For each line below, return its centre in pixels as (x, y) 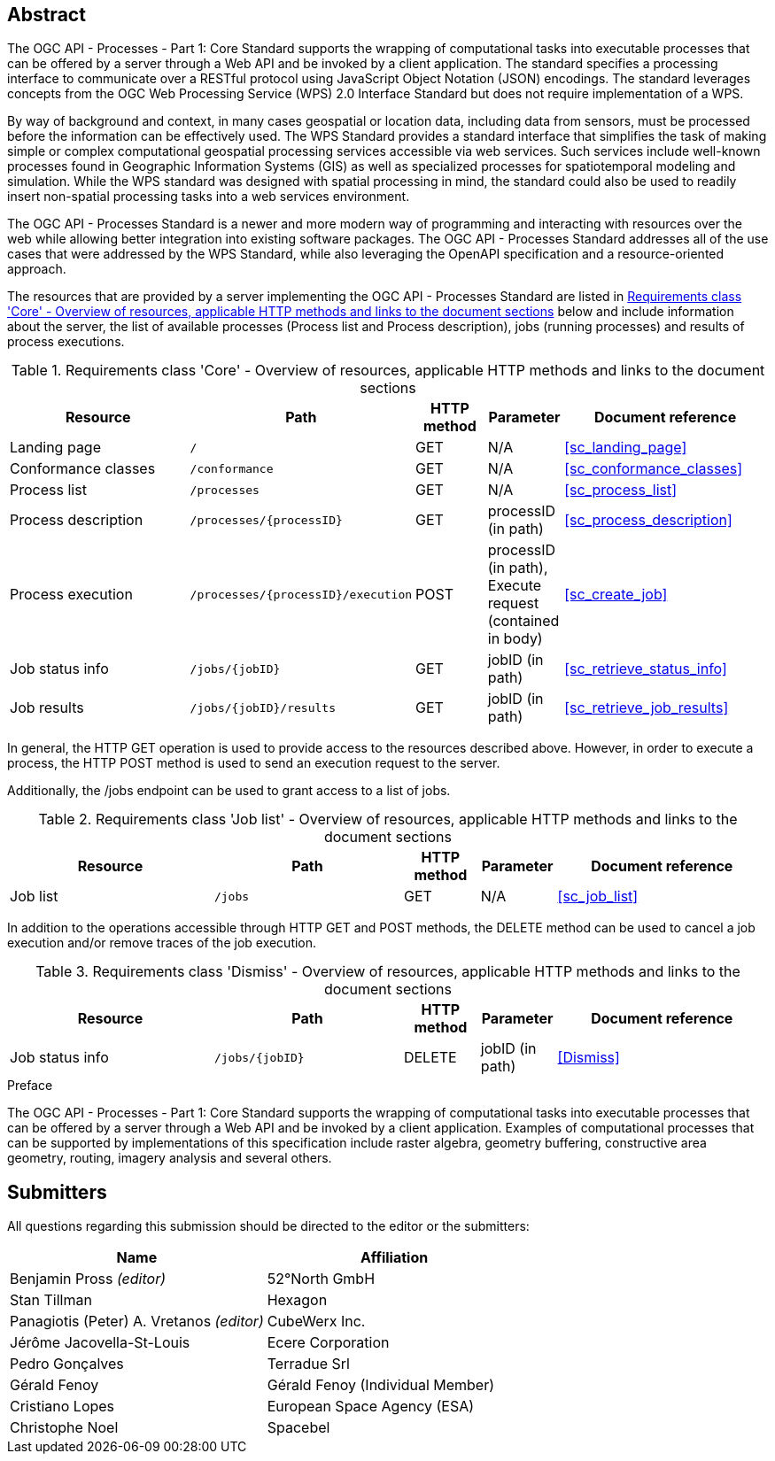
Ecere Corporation (328, 1343)
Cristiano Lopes (62, 1407)
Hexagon (297, 1300)
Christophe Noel (64, 1428)
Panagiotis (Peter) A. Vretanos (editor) (137, 1322)
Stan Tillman (51, 1300)
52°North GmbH (321, 1279)
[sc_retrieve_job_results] (647, 708)
